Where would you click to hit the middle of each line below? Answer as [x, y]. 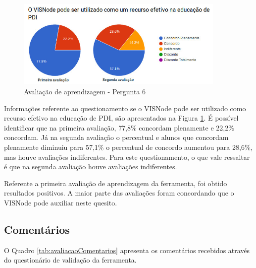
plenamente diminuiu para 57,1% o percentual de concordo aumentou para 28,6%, [128, 147]
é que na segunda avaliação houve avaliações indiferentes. [91, 167]
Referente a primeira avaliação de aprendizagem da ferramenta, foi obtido [116, 183]
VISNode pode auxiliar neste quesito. [61, 202]
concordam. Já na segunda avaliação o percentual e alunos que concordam [116, 137]
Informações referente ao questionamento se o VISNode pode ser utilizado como [125, 108]
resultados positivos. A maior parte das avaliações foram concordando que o [119, 193]
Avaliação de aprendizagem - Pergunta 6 [85, 91]
